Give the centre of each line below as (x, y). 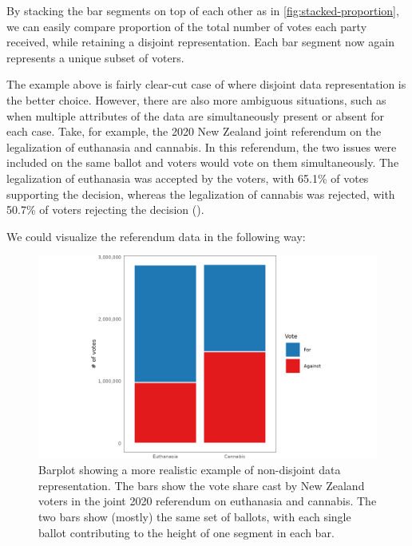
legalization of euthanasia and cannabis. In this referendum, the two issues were (202, 146)
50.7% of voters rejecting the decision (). (105, 210)
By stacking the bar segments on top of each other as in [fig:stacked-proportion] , (203, 10)
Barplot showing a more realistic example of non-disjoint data (190, 470)
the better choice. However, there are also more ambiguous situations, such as (196, 99)
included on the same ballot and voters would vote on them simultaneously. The (203, 162)
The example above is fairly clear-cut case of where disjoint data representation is (206, 84)
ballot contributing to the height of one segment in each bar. (186, 532)
